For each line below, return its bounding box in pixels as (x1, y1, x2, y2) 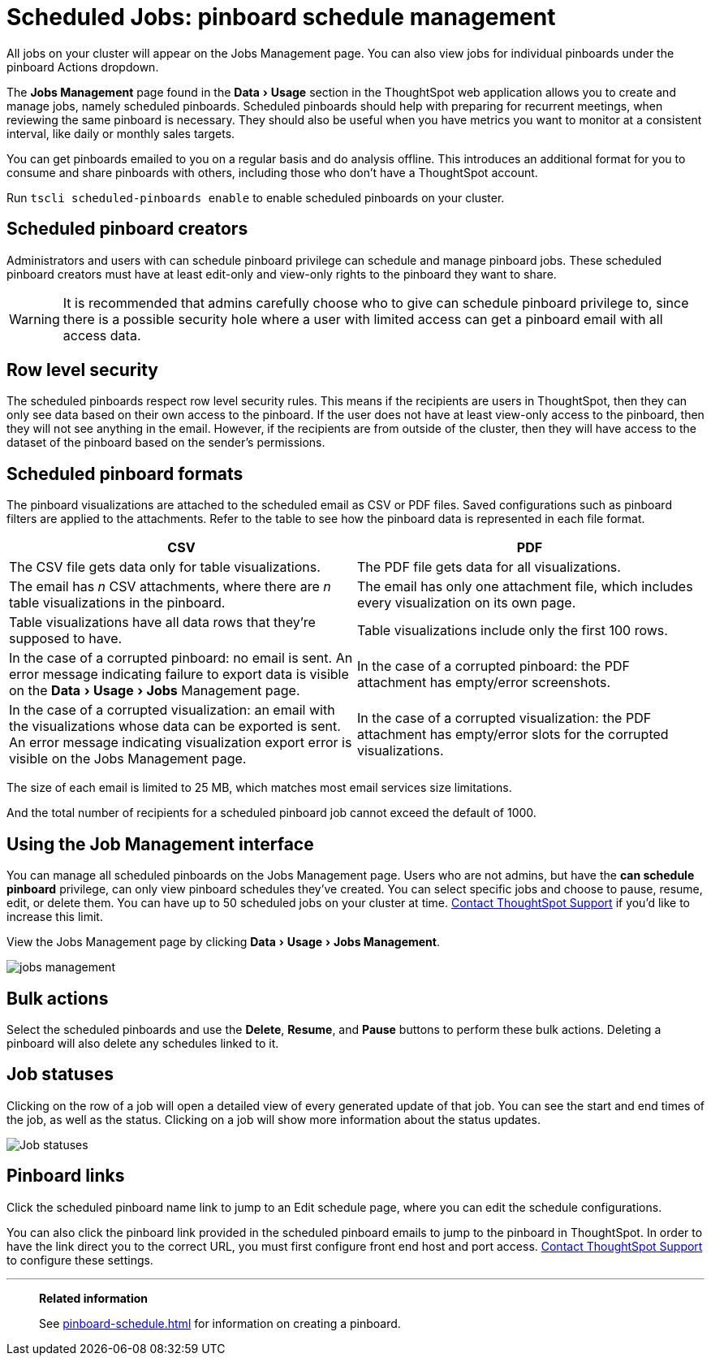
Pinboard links (6, 1165, 125, 1187)
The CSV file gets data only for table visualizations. (9, 559, 321, 576)
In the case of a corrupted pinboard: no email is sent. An (9, 650, 353, 667)
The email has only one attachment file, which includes (357, 578, 693, 595)
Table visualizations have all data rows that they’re (9, 614, 316, 631)
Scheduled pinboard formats (6, 463, 243, 484)
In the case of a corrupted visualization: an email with (9, 702, 335, 719)
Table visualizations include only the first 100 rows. (357, 622, 668, 639)
